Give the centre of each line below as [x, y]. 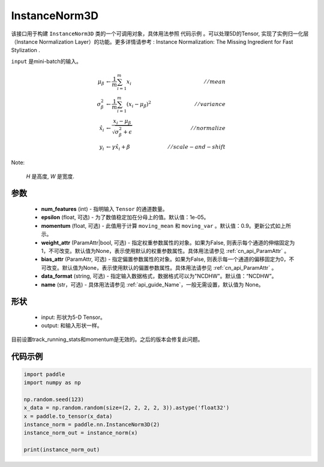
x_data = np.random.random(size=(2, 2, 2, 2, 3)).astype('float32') [127, 408]
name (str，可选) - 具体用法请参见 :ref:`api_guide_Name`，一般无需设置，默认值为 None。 [152, 284]
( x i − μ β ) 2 [139, 104]
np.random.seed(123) [54, 399]
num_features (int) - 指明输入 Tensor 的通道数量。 [104, 209]
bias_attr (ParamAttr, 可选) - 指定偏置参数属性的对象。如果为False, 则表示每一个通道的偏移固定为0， [165, 259]
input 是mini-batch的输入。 [46, 61]
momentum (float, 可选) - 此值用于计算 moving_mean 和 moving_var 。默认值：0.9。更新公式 [158, 225]
